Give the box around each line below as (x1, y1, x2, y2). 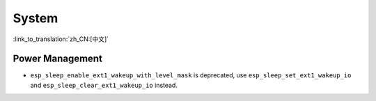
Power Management (13, 53, 102, 65)
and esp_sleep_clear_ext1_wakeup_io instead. (30, 81, 178, 89)
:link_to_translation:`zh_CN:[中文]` (13, 35, 109, 43)
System (13, 10, 58, 26)
